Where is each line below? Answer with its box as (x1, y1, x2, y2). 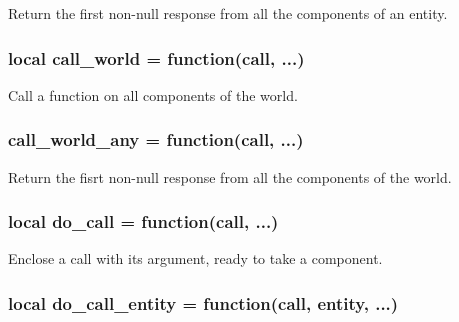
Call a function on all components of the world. (8, 84, 298, 105)
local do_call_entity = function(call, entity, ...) (8, 290, 399, 315)
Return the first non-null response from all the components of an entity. (8, 3, 448, 23)
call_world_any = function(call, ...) (8, 127, 304, 152)
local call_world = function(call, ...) (8, 45, 305, 70)
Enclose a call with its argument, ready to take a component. (8, 248, 383, 269)
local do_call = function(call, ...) (8, 209, 279, 234)
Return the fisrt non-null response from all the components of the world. (8, 166, 452, 187)
